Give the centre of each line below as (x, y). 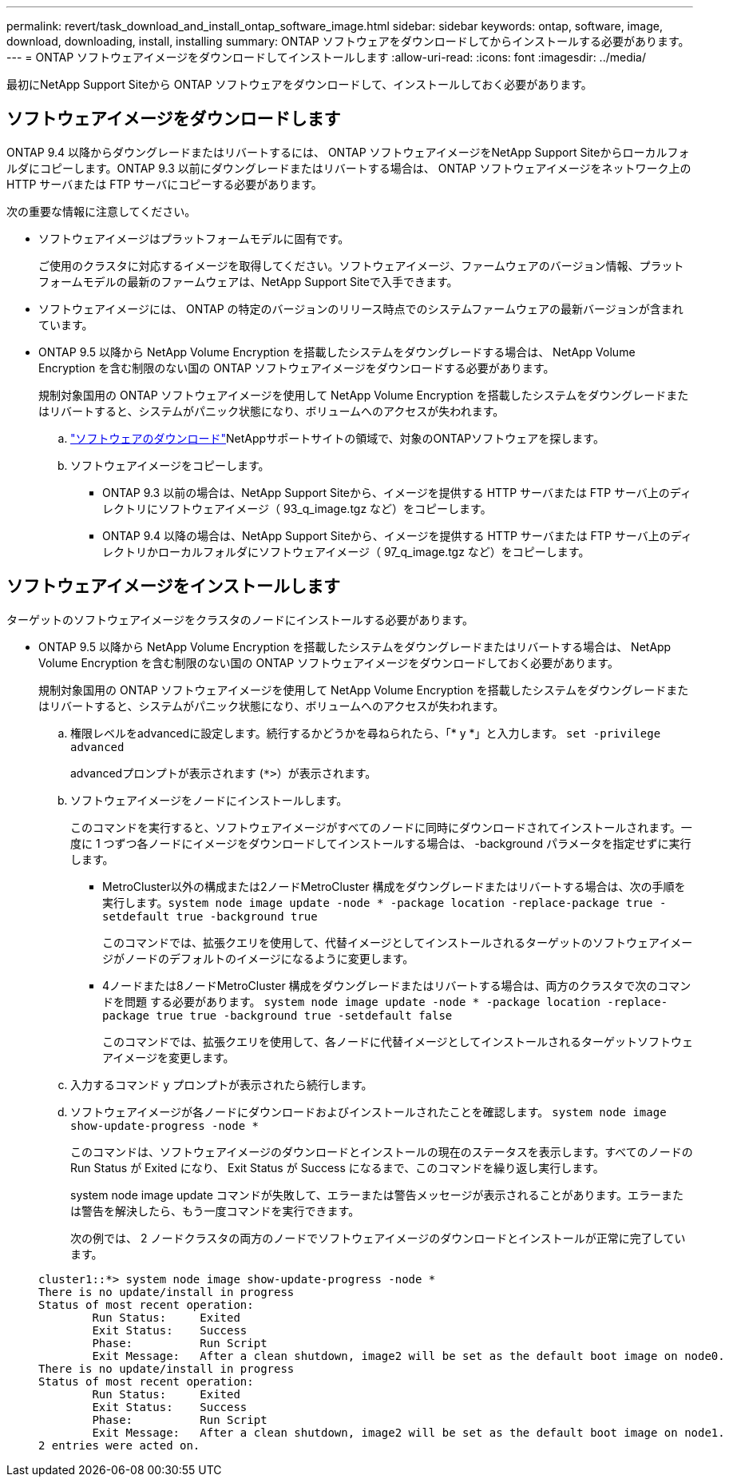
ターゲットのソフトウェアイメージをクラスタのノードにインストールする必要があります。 (240, 619)
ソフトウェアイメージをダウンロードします (174, 119)
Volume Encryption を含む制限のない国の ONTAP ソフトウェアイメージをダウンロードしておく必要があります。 (329, 662)
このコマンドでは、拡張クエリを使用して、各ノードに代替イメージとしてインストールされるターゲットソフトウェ (398, 1041)
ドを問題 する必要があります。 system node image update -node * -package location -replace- (385, 1001)
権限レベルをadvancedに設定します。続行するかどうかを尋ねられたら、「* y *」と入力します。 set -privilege (366, 733)
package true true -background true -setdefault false (277, 1015)
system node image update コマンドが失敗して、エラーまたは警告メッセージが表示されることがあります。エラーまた (377, 1195)
